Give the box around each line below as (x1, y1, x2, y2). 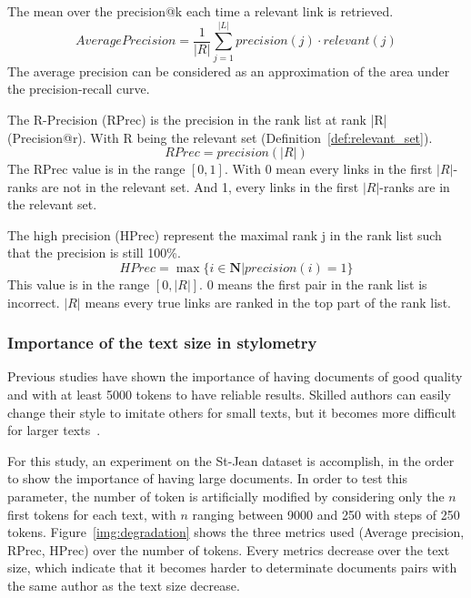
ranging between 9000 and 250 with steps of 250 (192, 504, 460, 523)
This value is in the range (7, 275, 150, 294)
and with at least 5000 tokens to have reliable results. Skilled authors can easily (7, 385, 451, 404)
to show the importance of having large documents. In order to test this (7, 469, 407, 488)
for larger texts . (7, 421, 101, 440)
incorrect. (7, 292, 60, 311)
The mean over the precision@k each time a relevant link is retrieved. (7, 2, 394, 20)
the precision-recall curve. (7, 79, 150, 98)
